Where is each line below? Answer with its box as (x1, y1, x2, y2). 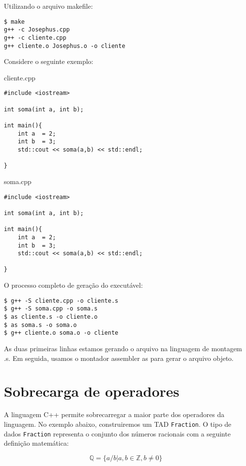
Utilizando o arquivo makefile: (4, 1, 93, 11)
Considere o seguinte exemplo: (4, 56, 93, 66)
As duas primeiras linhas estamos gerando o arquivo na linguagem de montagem (4, 343, 242, 353)
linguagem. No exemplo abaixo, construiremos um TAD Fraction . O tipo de (4, 419, 231, 429)
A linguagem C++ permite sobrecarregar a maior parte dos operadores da (4, 409, 225, 419)
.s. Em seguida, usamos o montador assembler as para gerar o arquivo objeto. (4, 353, 234, 363)
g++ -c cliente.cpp (4, 34, 66, 41)
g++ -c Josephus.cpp (4, 26, 70, 33)
